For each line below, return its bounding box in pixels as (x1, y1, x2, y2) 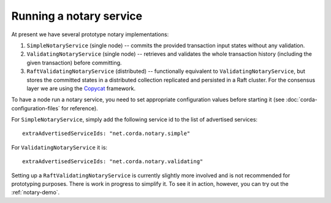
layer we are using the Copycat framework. (26, 85, 136, 92)
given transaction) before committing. (26, 59, 122, 66)
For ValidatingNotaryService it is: (11, 144, 107, 151)
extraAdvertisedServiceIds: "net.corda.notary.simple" (22, 130, 191, 137)
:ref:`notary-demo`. (11, 189, 60, 196)
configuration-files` (11, 104, 61, 112)
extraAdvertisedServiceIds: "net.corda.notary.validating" (22, 158, 204, 165)
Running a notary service (11, 9, 143, 23)
